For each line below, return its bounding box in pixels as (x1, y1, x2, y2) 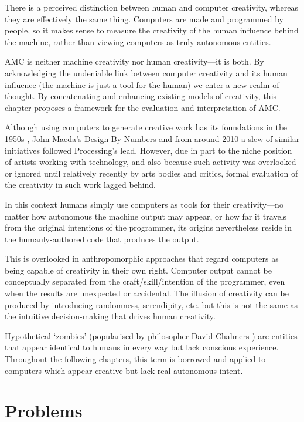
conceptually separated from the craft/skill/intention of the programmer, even (5, 275, 285, 288)
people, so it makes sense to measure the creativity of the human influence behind (5, 24, 299, 36)
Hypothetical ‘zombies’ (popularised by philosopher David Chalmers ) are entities (5, 329, 298, 342)
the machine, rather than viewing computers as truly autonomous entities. (5, 35, 271, 48)
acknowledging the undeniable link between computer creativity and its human (5, 66, 288, 79)
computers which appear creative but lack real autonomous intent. (5, 364, 243, 376)
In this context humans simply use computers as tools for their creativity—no (5, 198, 283, 210)
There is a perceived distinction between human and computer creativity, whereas (5, 1, 298, 13)
